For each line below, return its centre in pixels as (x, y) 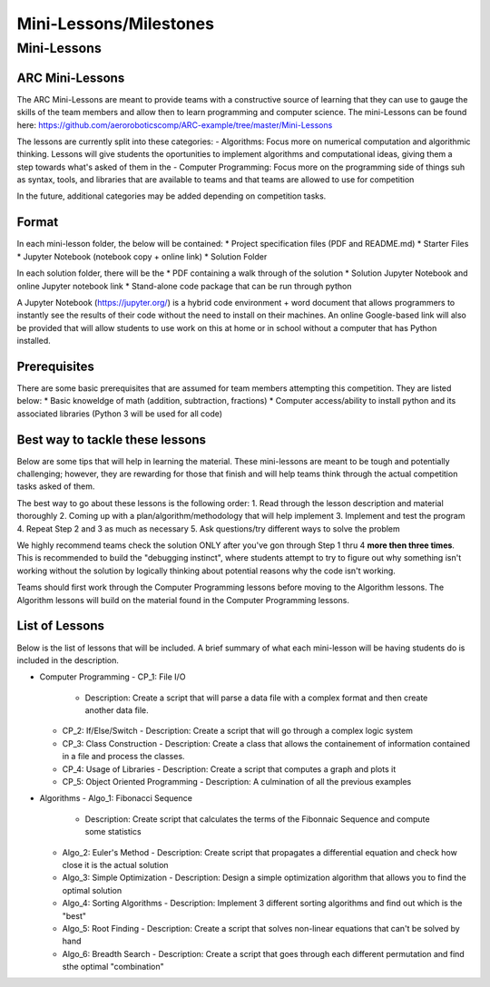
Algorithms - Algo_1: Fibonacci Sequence (116, 798)
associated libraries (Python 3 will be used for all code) (119, 414)
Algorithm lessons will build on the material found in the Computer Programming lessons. (183, 600)
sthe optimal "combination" (113, 967)
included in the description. (68, 660)
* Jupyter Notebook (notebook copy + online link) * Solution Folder (142, 256)
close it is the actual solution (115, 865)
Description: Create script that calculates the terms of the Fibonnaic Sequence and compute (257, 819)
